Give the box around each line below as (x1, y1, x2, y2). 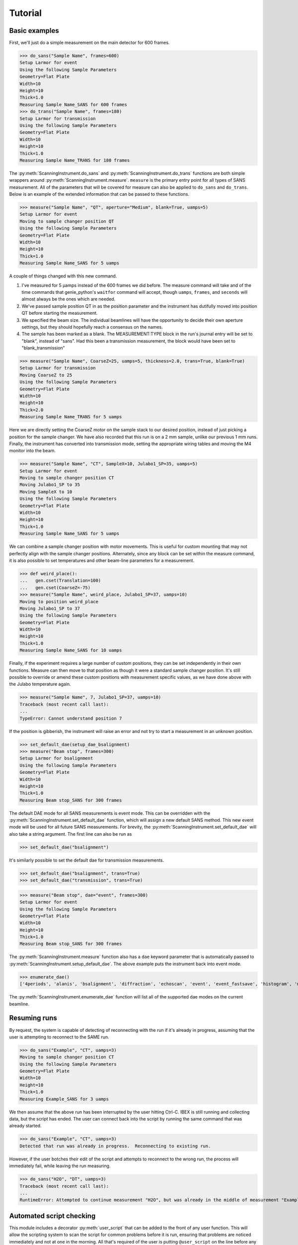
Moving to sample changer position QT (19, 218, 114, 224)
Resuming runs (9, 1014, 57, 1022)
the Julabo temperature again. (9, 681, 72, 687)
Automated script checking (9, 1212, 96, 1220)
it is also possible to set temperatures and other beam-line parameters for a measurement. (9, 557, 195, 563)
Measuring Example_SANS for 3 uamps (19, 1096, 109, 1102)
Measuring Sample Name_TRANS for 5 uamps (19, 414, 122, 420)
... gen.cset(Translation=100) (19, 578, 101, 584)
